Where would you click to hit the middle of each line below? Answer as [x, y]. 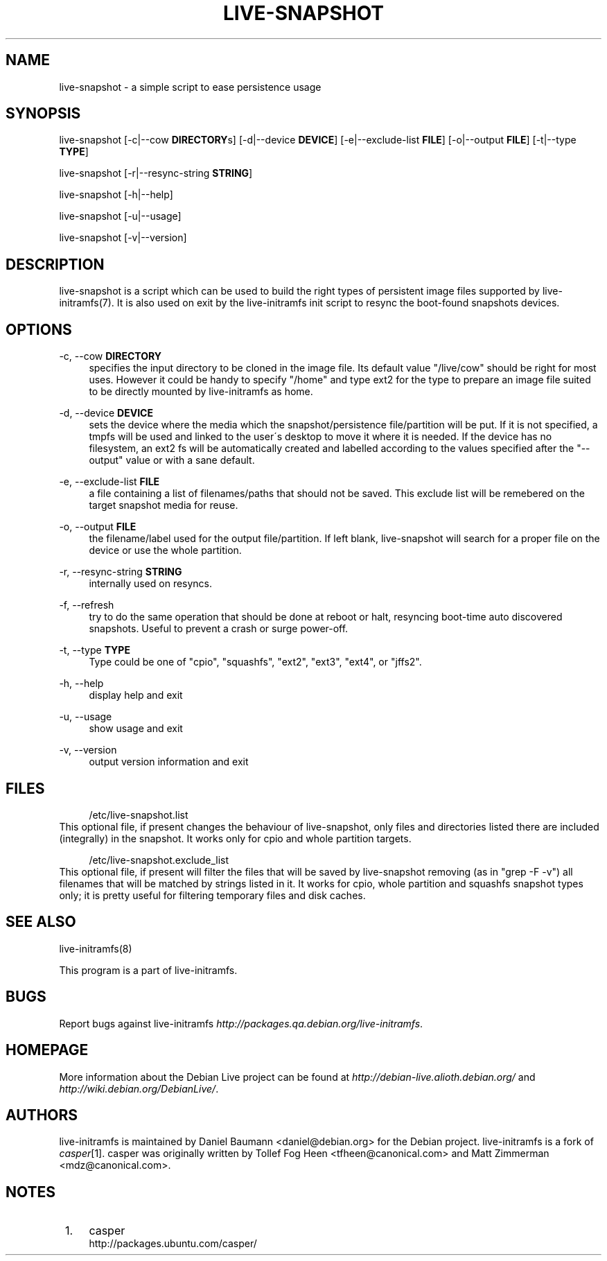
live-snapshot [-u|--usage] [120, 216]
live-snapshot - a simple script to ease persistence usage [190, 87]
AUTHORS [42, 1115]
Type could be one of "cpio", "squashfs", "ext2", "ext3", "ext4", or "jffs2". [255, 662]
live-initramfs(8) [96, 948]
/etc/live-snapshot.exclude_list [159, 860]
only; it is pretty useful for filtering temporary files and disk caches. [212, 895]
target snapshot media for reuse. [164, 505]
